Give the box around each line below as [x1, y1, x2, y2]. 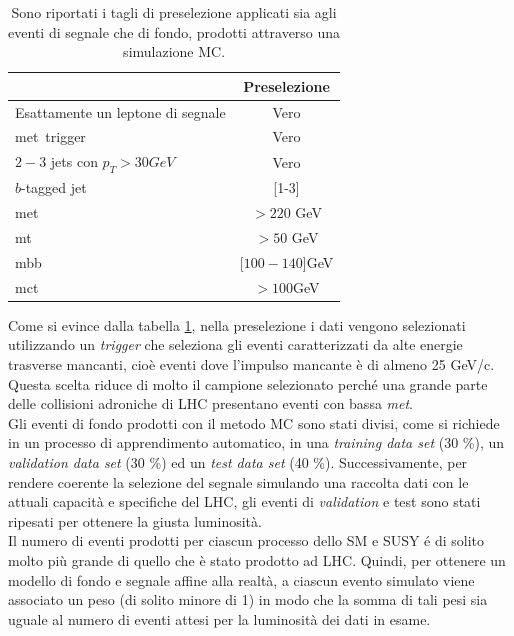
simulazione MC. [123, 41, 226, 62]
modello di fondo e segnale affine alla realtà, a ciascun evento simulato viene [8, 569, 475, 590]
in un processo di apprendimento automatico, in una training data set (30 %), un [8, 432, 505, 453]
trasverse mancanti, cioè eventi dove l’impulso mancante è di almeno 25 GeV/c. [8, 354, 495, 375]
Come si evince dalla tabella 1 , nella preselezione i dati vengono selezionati [8, 314, 466, 335]
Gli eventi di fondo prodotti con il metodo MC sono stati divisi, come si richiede [8, 412, 500, 433]
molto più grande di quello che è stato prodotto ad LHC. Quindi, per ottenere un [8, 549, 506, 570]
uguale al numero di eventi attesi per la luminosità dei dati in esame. [8, 608, 431, 629]
